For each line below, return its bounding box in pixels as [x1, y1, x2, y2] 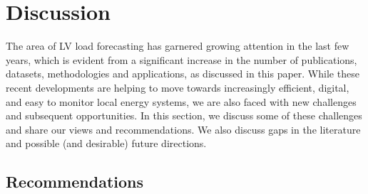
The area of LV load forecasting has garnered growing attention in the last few [6, 38, 349, 53]
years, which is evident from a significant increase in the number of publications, [6, 52, 357, 67]
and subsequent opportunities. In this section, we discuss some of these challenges [6, 108, 362, 123]
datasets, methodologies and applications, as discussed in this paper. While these [6, 66, 359, 81]
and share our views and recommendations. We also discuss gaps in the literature [6, 122, 361, 136]
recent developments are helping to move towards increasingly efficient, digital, [6, 80, 349, 95]
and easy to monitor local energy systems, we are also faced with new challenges [6, 94, 357, 109]
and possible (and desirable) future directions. [6, 136, 207, 151]
